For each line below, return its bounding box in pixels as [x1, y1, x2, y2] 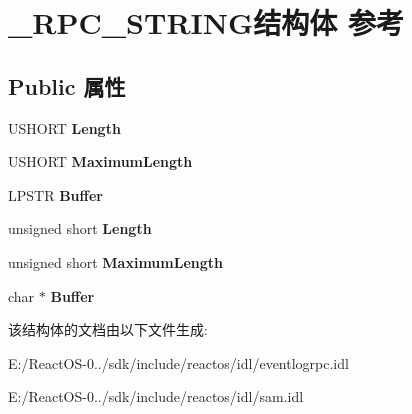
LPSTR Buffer [8, 184, 103, 205]
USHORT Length [8, 117, 121, 138]
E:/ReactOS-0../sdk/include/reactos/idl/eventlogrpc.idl [8, 352, 349, 373]
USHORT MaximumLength [8, 151, 193, 172]
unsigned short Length [8, 218, 152, 239]
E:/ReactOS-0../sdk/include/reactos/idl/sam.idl [8, 386, 304, 407]
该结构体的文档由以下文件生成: [8, 319, 208, 340]
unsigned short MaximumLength [8, 251, 223, 272]
